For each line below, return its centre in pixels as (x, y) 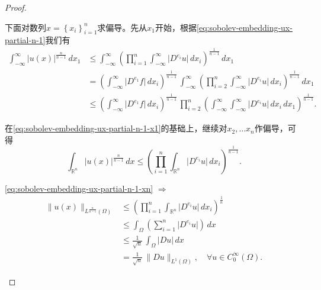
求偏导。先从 (122, 27)
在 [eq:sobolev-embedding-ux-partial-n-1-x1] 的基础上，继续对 (116, 128)
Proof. (16, 7)
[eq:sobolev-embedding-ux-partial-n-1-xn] (79, 188)
